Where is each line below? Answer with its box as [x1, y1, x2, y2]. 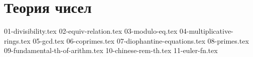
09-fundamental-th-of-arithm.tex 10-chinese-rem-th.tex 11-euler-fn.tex [4, 45, 218, 56]
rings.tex [4, 35, 31, 46]
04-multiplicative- [179, 26, 233, 36]
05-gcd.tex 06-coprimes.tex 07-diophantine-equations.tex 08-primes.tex [33, 35, 249, 46]
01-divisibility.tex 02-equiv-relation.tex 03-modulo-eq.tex [4, 26, 178, 36]
